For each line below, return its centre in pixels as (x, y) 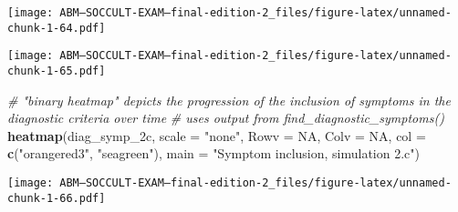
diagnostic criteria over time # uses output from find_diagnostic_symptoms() (226, 118)
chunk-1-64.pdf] (57, 28)
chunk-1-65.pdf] (57, 71)
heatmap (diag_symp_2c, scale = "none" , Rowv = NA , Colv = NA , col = (217, 135)
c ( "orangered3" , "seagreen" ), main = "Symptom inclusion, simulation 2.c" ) (214, 153)
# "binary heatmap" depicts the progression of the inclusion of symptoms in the (229, 100)
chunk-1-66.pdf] (57, 198)
